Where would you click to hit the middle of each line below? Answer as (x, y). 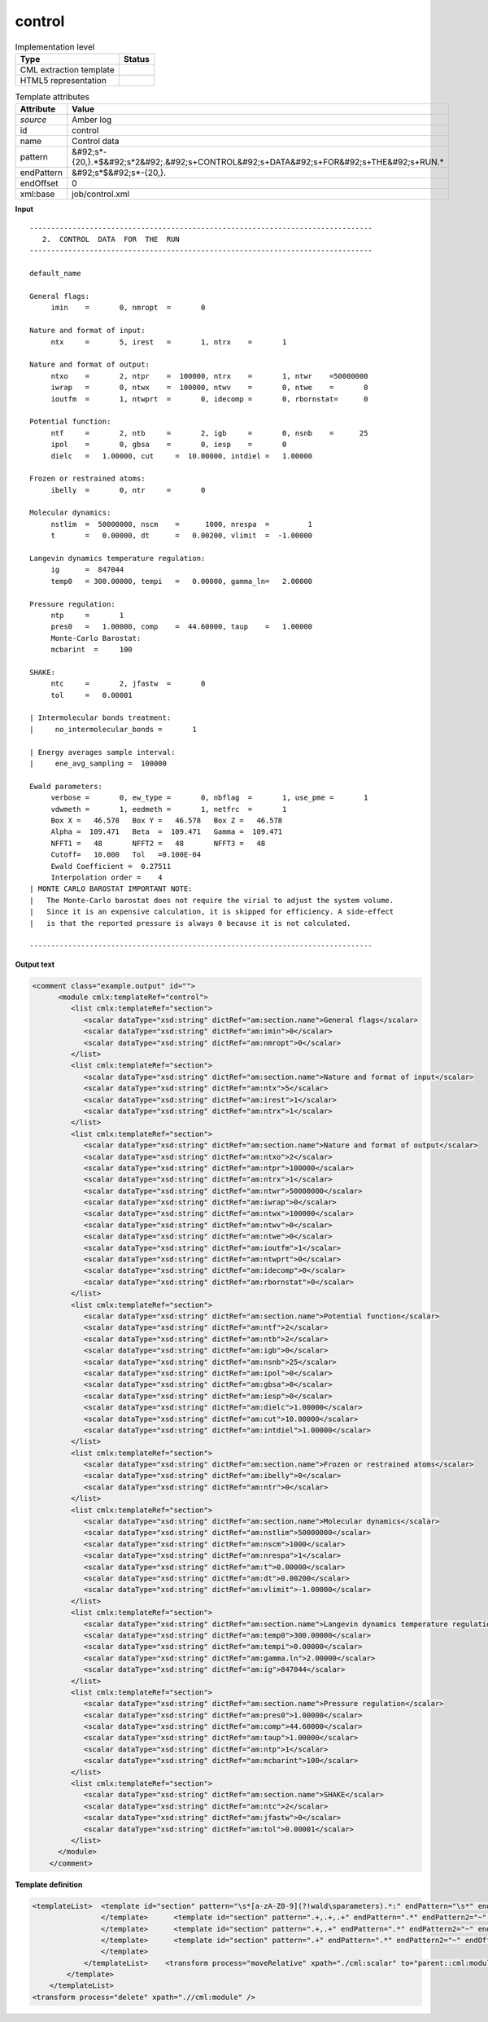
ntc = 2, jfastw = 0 (128, 684)
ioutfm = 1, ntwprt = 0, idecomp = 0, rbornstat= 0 (209, 399)
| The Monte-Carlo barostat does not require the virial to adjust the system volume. (212, 900)
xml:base (37, 194)
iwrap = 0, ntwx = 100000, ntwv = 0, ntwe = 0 (209, 388)
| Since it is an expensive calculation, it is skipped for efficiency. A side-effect (212, 912)
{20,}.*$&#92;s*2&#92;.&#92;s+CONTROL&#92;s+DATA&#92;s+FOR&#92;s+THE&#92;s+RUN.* (258, 162)
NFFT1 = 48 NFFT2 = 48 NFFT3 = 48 (158, 843)
